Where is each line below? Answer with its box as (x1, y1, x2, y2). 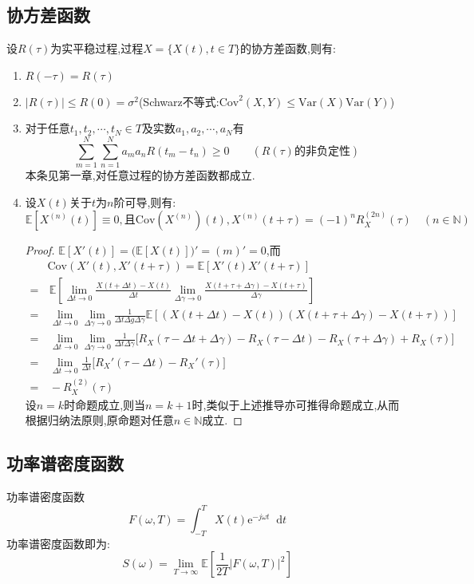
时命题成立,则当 (64, 396, 146, 412)
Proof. (25, 242, 55, 258)
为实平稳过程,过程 (50, 40, 144, 57)
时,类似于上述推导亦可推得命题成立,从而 (192, 396, 400, 412)
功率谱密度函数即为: (6, 535, 110, 551)
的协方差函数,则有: (240, 40, 336, 57)
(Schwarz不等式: (138, 93, 219, 109)
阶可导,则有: (113, 193, 176, 210)
